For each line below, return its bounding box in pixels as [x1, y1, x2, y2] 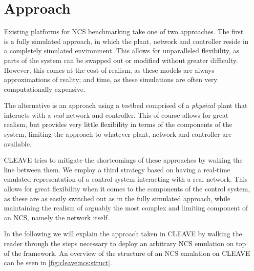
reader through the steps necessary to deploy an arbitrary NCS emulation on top [4, 238, 246, 248]
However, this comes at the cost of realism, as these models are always [4, 64, 214, 75]
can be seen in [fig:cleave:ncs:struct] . [4, 257, 112, 268]
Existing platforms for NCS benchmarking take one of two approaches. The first [4, 26, 244, 37]
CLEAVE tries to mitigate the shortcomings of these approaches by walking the [4, 155, 243, 165]
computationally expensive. [4, 83, 85, 94]
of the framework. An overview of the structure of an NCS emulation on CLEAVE [4, 248, 250, 258]
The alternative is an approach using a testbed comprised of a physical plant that [4, 100, 248, 110]
